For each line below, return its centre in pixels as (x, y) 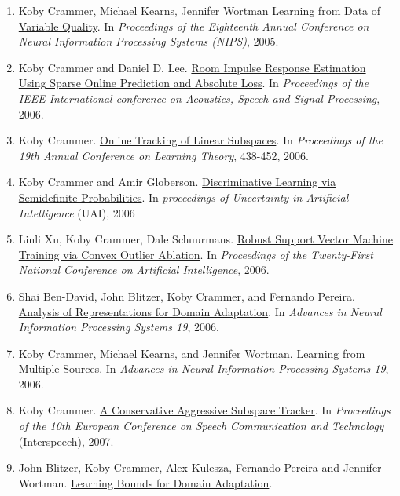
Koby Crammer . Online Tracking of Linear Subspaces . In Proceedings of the (200, 140)
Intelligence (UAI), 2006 (77, 212)
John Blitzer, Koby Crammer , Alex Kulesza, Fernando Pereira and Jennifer (200, 467)
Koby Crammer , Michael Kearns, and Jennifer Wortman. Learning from (192, 353)
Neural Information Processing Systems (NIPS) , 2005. (149, 41)
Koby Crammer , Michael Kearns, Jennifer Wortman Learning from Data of (200, 10)
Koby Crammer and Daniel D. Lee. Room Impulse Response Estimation (192, 67)
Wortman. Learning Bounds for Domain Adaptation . (145, 482)
